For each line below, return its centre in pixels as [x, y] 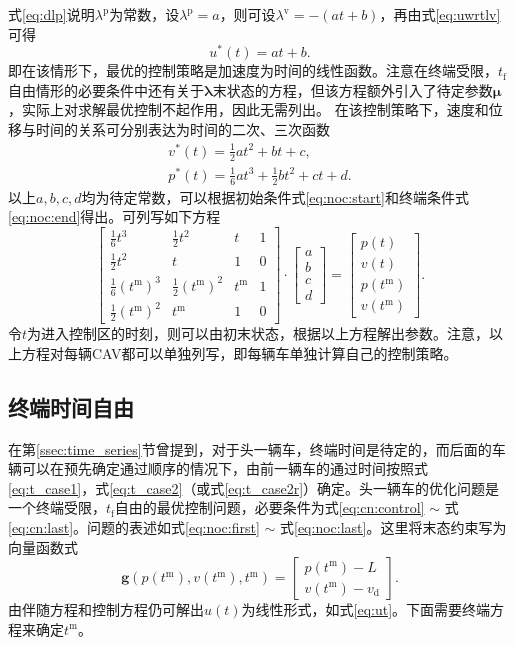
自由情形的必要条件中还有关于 [106, 89]
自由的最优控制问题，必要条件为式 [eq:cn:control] [269, 507]
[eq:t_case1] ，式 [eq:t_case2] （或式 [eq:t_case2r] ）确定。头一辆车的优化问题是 [254, 487]
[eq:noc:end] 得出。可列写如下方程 [114, 216]
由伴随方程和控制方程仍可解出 [106, 609]
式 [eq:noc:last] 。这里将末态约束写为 [393, 526]
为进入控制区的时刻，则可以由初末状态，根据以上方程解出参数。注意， [258, 333]
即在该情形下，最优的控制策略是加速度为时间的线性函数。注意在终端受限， [253, 70]
